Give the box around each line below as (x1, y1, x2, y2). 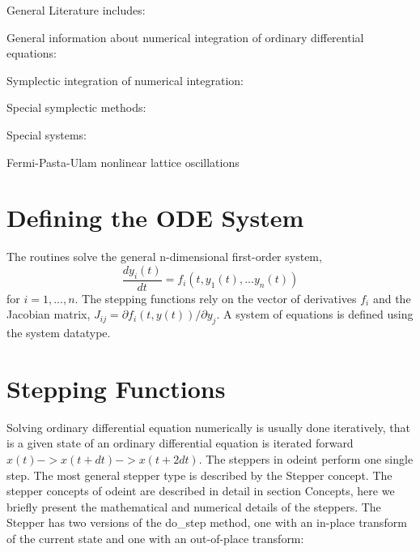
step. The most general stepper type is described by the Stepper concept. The (6, 466, 392, 483)
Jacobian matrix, (6, 306, 91, 323)
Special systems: (6, 126, 87, 143)
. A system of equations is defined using (216, 306, 414, 323)
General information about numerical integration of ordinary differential (6, 28, 364, 45)
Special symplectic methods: (6, 99, 146, 116)
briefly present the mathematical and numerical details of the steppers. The (6, 498, 381, 515)
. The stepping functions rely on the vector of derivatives (74, 289, 357, 306)
